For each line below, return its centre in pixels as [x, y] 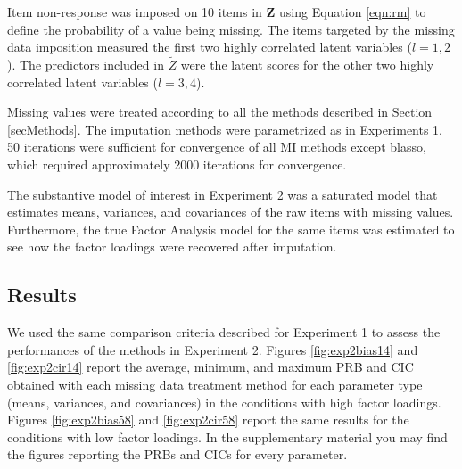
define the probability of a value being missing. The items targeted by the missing [231, 29]
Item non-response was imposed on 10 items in [135, 12]
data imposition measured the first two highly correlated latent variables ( [210, 47]
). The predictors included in [86, 64]
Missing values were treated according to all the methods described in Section [220, 112]
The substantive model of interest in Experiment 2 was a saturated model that [223, 194]
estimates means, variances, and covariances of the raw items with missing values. [231, 212]
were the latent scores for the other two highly [307, 64]
